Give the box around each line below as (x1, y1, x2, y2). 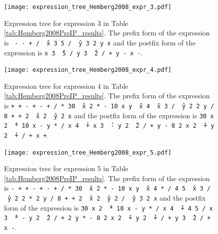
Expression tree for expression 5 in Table (4, 163, 128, 174)
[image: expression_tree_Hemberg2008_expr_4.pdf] (4, 66, 172, 74)
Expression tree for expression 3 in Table (4, 17, 128, 28)
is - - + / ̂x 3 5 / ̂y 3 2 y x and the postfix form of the (4, 37, 196, 47)
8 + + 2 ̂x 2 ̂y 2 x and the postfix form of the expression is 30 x (4, 110, 214, 120)
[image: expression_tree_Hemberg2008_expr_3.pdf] (4, 3, 172, 10)
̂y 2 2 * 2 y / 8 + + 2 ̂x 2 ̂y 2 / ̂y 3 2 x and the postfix (4, 193, 206, 203)
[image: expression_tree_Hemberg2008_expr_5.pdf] (4, 149, 172, 156)
